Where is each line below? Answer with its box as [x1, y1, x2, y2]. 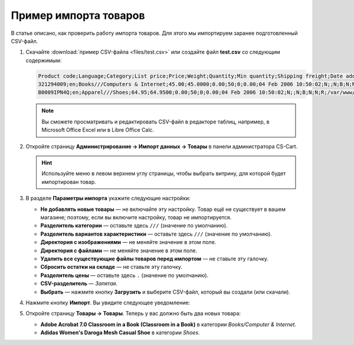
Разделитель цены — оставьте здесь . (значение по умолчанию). [40, 272, 209, 279]
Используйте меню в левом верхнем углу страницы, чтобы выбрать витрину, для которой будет [41, 170, 286, 177]
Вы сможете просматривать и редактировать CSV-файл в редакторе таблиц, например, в [41, 118, 270, 125]
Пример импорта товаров [11, 9, 145, 22]
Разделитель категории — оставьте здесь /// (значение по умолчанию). [40, 222, 228, 229]
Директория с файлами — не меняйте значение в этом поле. [40, 247, 198, 254]
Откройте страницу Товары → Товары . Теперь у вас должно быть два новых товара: [25, 310, 241, 317]
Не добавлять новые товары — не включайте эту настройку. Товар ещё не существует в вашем [40, 206, 286, 213]
